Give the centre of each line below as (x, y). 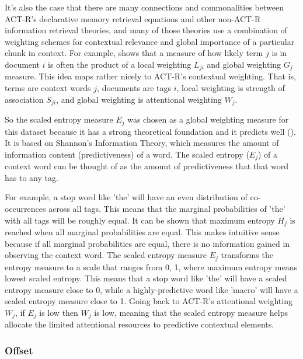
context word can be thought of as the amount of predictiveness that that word (147, 166)
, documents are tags (134, 88)
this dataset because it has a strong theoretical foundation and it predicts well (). (150, 131)
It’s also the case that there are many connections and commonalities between (144, 7)
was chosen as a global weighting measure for (208, 119)
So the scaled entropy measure (59, 119)
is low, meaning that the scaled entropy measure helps (191, 312)
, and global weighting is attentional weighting (139, 99)
